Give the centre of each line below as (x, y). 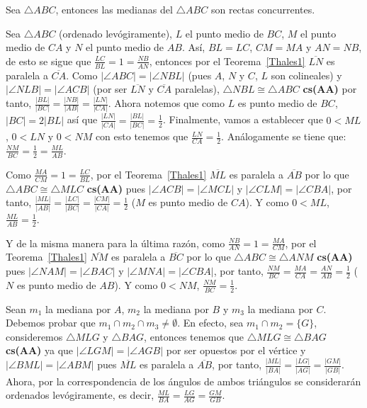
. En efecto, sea (210, 323)
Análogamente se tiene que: (287, 136)
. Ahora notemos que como (166, 103)
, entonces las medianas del (114, 9)
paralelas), (197, 89)
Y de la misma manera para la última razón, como (115, 243)
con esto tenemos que (142, 136)
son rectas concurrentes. (263, 9)
